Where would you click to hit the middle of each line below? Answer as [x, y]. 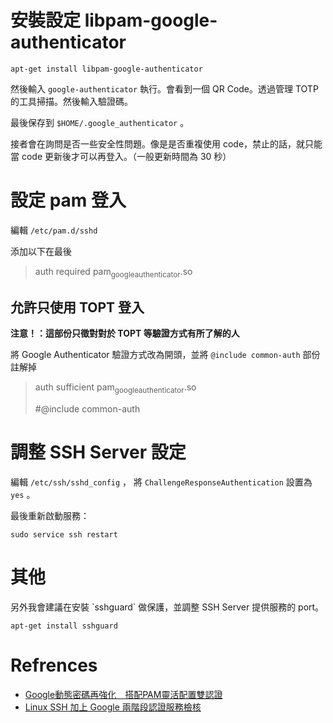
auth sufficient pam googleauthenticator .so [115, 388]
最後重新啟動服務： [50, 516]
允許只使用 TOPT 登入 [77, 307]
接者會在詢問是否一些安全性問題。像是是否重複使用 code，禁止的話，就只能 [166, 143]
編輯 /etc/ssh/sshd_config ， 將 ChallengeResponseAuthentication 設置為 [161, 482]
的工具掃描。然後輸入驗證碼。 [71, 101]
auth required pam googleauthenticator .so [113, 272]
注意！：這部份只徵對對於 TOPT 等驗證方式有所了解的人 [125, 333]
